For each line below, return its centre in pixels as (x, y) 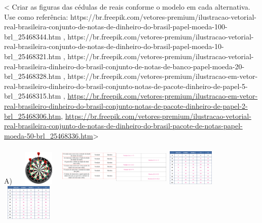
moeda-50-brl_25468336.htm (49, 135)
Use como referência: (36, 16)
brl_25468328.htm (33, 76)
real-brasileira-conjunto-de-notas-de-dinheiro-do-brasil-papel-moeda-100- (116, 27)
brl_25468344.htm (33, 36)
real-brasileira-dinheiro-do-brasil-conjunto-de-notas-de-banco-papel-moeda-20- (124, 66)
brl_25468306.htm (33, 116)
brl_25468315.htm (33, 96)
